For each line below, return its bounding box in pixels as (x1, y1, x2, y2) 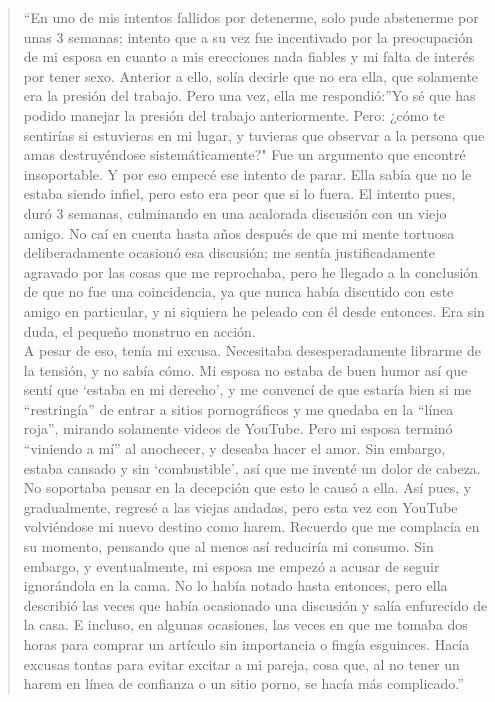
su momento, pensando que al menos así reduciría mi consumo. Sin (23, 536, 434, 557)
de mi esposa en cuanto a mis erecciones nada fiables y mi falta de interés (23, 46, 475, 67)
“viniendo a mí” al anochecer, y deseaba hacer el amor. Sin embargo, (23, 438, 446, 459)
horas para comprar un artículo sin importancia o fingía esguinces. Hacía (23, 634, 470, 654)
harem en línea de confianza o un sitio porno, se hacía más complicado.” (23, 673, 464, 694)
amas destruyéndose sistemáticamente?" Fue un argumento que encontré (23, 144, 466, 165)
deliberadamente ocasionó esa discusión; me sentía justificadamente (23, 242, 435, 263)
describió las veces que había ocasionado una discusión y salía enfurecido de (23, 594, 488, 615)
